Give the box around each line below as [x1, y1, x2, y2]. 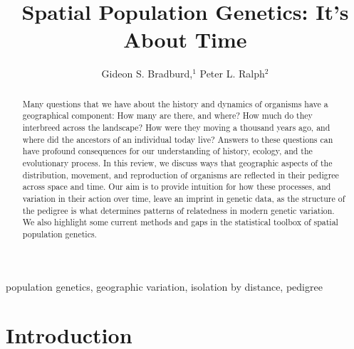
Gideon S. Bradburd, [101, 66, 193, 81]
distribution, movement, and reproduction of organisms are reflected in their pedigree [22, 168, 339, 181]
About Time [123, 25, 247, 54]
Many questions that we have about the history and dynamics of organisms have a [22, 97, 328, 109]
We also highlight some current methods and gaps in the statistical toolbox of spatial [22, 216, 338, 228]
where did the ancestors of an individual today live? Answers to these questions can [22, 133, 333, 145]
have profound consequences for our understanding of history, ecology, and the [22, 145, 313, 157]
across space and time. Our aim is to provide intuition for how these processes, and [22, 181, 331, 193]
